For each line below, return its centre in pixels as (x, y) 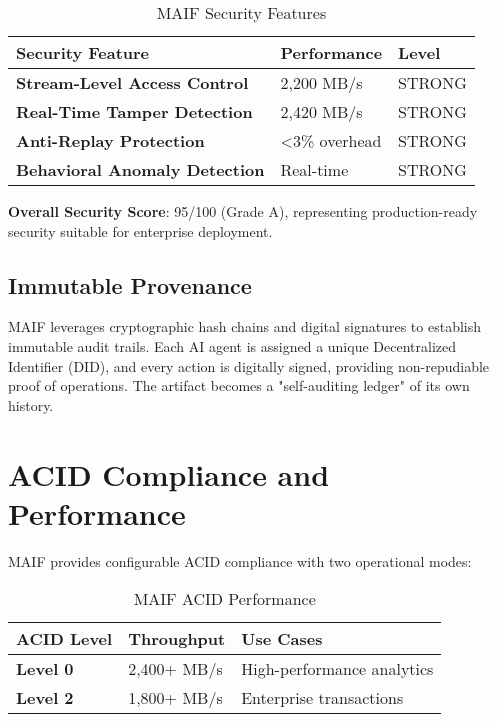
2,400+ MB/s (175, 669)
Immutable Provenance (130, 284)
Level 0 (45, 669)
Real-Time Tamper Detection (134, 111)
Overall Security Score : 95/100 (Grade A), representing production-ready (243, 211)
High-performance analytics (337, 669)
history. (31, 404)
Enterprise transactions (322, 698)
